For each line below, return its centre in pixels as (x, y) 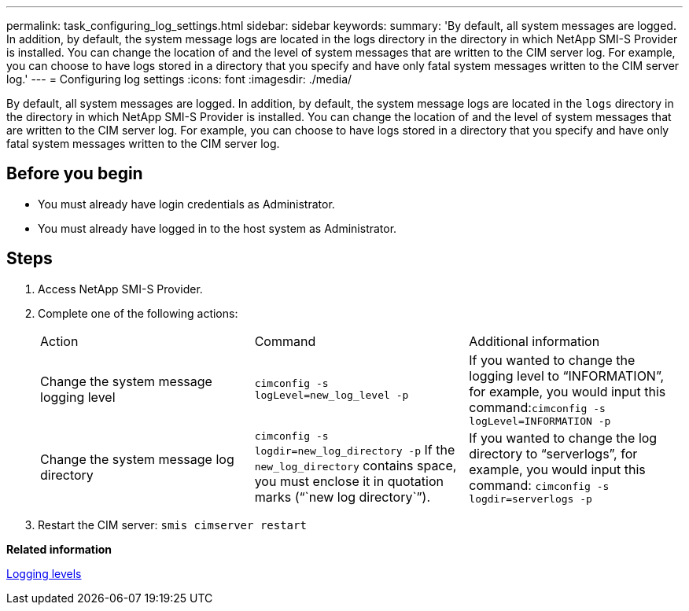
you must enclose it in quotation (349, 481)
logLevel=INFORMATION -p (540, 421)
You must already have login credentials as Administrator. (186, 204)
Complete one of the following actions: (138, 313)
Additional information (534, 341)
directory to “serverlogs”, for (553, 453)
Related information (59, 549)
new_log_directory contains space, (356, 465)
